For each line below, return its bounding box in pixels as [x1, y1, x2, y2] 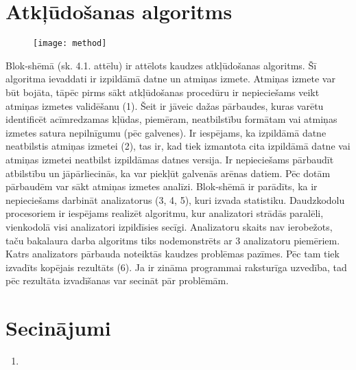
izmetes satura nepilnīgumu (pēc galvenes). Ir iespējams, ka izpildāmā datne [5, 125, 327, 139]
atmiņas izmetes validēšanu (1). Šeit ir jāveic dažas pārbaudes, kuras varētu [5, 98, 324, 113]
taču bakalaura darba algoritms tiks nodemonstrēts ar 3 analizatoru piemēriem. [5, 233, 340, 247]
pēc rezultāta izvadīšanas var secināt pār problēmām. [5, 273, 229, 288]
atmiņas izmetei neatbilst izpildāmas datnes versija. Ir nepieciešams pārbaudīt [5, 152, 334, 166]
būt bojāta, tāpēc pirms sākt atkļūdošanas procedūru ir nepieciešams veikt [5, 84, 320, 99]
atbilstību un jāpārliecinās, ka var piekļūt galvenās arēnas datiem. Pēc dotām [5, 165, 331, 180]
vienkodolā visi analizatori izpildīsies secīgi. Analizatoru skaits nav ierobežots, [5, 219, 333, 233]
